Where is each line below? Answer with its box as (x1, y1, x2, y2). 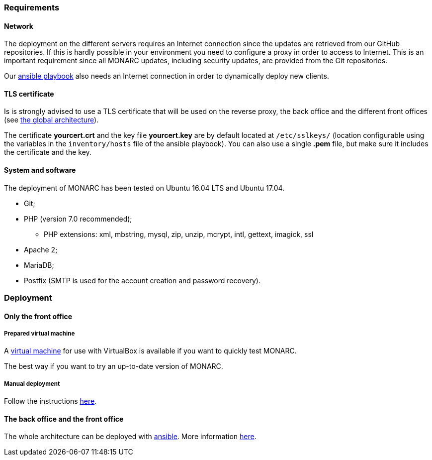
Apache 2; (24, 245, 58, 254)
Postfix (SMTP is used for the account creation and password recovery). (24, 276, 260, 285)
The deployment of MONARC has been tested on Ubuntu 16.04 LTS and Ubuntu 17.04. (4, 183, 285, 192)
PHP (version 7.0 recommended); (24, 214, 132, 223)
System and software (4, 166, 76, 175)
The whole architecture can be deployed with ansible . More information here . (4, 432, 257, 441)
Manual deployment (4, 380, 60, 387)
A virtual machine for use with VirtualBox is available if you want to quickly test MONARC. (4, 346, 297, 355)
